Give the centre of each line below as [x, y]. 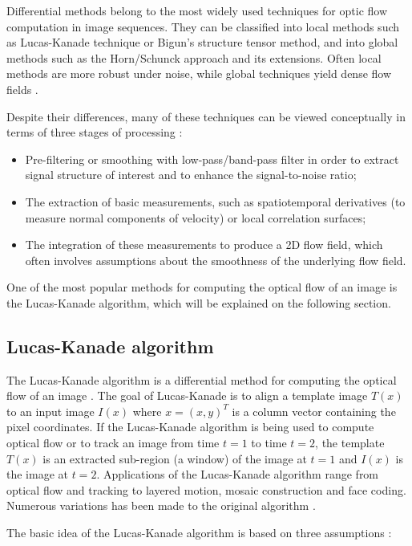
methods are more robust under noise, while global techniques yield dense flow [199, 73]
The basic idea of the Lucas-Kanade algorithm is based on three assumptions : [199, 533]
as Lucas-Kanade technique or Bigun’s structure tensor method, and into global [202, 42]
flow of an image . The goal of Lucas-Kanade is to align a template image [187, 395]
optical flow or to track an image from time [113, 443]
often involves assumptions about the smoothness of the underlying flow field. [216, 260]
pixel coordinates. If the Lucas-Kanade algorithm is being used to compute [190, 427]
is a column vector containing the [314, 411]
